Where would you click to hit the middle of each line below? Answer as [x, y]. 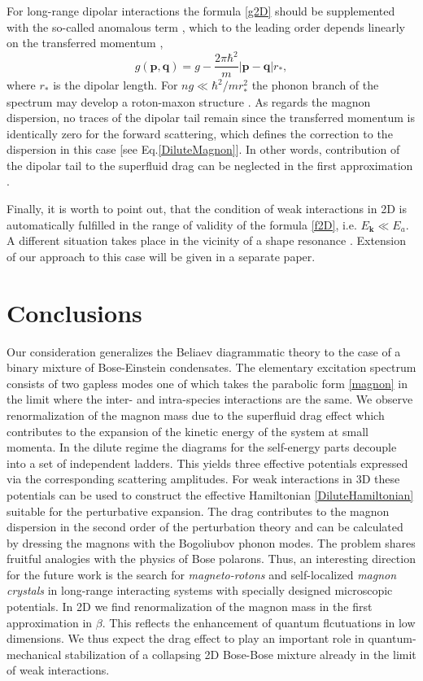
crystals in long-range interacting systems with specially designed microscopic [200, 590]
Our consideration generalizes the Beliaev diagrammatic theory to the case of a [204, 351]
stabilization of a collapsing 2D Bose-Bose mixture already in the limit [240, 654]
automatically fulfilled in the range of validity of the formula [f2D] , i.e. [182, 224]
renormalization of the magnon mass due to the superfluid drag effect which [196, 415]
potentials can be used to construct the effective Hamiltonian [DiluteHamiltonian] [210, 494]
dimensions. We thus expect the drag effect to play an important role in [185, 638]
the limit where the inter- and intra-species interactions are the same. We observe [210, 399]
